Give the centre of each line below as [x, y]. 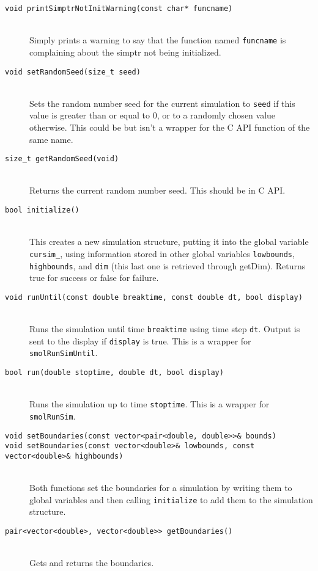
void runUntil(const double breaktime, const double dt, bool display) [154, 297]
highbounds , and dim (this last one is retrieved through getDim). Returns [168, 265]
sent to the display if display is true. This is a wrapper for [140, 340]
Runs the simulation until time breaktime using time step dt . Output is [165, 329]
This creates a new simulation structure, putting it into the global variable [169, 242]
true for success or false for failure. [94, 278]
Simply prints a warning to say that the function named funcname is [158, 40]
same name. [51, 139]
